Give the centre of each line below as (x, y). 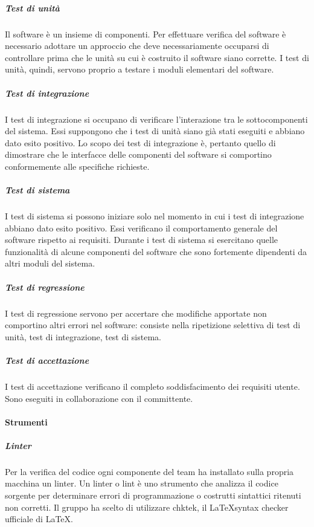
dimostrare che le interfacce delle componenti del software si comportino (138, 154)
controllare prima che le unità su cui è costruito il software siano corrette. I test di (157, 57)
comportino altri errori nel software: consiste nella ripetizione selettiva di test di (153, 325)
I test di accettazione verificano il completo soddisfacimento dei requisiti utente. (152, 386)
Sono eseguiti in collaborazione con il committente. (99, 398)
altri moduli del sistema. (50, 263)
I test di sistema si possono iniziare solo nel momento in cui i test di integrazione (155, 216)
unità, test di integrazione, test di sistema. (83, 336)
